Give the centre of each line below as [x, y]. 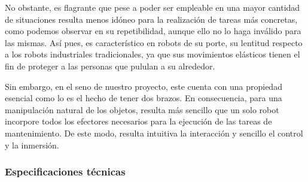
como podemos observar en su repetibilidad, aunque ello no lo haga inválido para [153, 31]
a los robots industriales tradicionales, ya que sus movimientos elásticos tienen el [153, 54]
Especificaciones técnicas [65, 172]
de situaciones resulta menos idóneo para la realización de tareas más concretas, [151, 19]
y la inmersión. [32, 145]
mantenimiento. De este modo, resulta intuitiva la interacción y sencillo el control [154, 133]
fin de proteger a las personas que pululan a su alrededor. [110, 66]
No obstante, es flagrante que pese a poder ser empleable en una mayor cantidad [153, 7]
